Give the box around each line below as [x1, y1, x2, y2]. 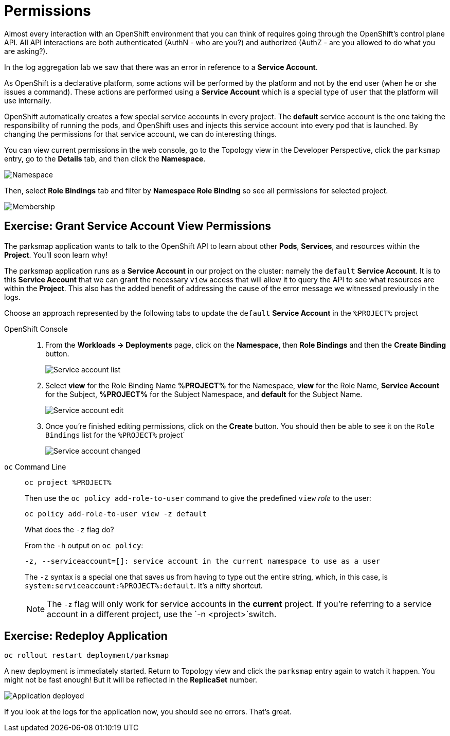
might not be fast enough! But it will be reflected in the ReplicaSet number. [4, 675, 258, 685]
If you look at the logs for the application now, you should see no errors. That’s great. [4, 707, 292, 716]
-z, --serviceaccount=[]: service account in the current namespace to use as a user [25, 557, 381, 565]
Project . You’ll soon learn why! [4, 250, 108, 259]
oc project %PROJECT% [25, 478, 112, 487]
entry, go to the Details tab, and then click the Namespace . [4, 154, 206, 163]
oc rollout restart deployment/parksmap [4, 651, 169, 660]
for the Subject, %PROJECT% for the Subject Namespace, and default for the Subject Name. [45, 389, 363, 399]
